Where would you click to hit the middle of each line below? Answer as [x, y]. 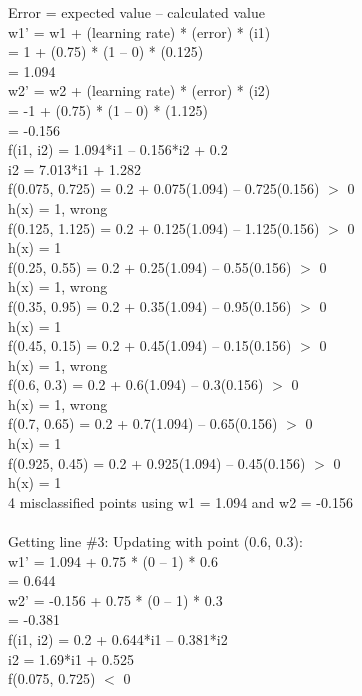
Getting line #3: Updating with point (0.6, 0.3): [155, 541]
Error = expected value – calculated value [136, 12]
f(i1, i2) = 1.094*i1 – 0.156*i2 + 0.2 [118, 149]
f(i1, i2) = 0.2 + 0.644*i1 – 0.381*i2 [118, 639]
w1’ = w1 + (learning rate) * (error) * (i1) [139, 31]
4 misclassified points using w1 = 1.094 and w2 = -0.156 [180, 501]
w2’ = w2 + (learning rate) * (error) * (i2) [139, 90]
